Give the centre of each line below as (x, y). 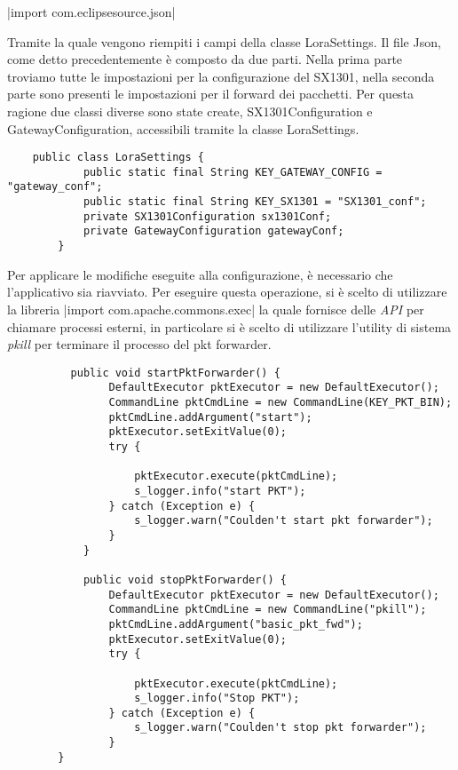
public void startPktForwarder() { (175, 373)
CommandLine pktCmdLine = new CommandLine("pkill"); (268, 610)
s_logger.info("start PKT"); (220, 491)
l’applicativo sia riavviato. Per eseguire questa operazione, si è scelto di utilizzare (227, 292)
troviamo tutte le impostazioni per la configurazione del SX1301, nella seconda (221, 76)
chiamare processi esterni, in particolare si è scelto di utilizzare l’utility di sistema (229, 326)
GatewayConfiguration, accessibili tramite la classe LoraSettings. (183, 128)
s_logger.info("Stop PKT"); (217, 699)
